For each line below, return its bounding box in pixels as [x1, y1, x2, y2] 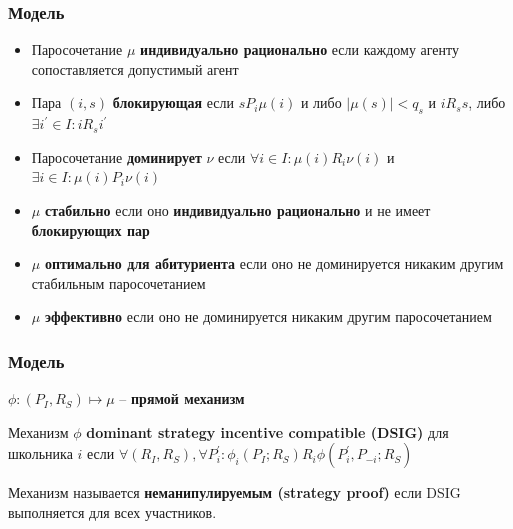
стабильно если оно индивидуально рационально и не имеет [44, 199, 431, 220]
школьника [8, 443, 73, 464]
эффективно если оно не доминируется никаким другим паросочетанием [44, 306, 492, 327]
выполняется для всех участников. [8, 501, 217, 522]
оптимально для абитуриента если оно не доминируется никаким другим [44, 253, 504, 274]
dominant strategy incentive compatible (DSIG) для [86, 421, 449, 442]
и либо [300, 92, 342, 113]
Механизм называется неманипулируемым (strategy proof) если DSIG [8, 482, 461, 503]
